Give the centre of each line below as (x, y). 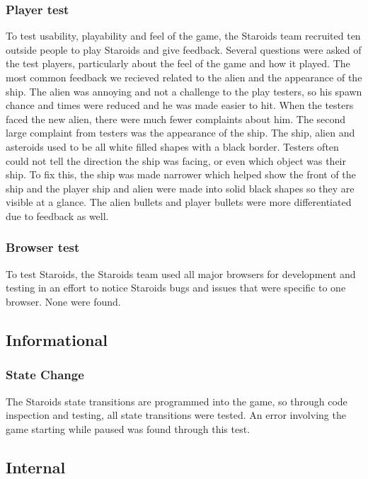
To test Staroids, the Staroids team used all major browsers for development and (181, 273)
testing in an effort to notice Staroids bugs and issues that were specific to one (176, 288)
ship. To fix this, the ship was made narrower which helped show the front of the (181, 174)
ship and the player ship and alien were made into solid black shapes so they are (180, 188)
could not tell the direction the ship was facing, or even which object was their (176, 160)
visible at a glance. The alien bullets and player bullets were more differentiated (179, 202)
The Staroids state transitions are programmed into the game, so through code (177, 401)
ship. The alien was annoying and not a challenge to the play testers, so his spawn (184, 91)
